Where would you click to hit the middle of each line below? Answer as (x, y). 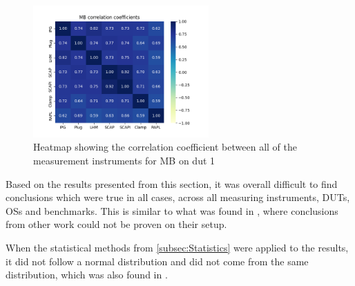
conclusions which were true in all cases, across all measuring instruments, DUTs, (178, 197)
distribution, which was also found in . (87, 275)
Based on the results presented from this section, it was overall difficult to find (172, 183)
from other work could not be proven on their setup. (116, 224)
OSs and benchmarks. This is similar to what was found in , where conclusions (172, 210)
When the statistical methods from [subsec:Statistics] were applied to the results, (177, 247)
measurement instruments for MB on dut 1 (124, 160)
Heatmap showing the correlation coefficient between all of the (165, 147)
